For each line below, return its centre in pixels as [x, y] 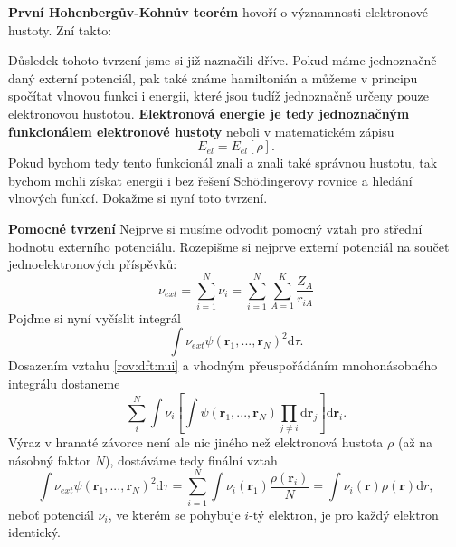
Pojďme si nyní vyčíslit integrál [95, 317]
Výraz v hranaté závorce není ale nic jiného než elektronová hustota [196, 442]
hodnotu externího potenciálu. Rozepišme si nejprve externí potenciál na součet [229, 246]
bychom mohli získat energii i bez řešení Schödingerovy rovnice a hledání [210, 180]
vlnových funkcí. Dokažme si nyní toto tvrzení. [138, 198]
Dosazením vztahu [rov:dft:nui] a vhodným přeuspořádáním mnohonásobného [223, 365]
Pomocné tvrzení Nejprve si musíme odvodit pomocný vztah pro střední [215, 228]
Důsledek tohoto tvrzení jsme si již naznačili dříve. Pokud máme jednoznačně [223, 60]
